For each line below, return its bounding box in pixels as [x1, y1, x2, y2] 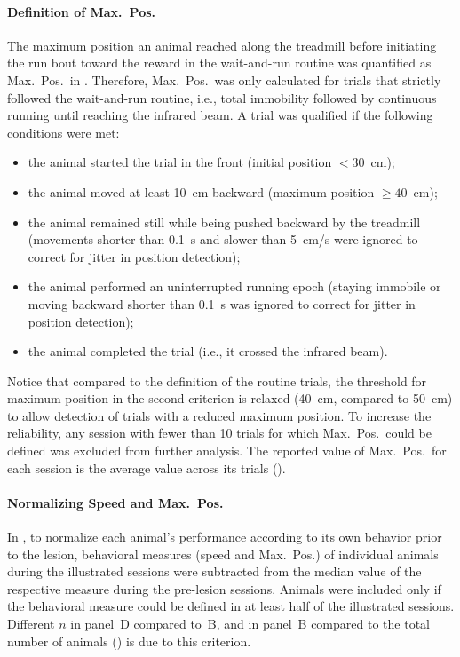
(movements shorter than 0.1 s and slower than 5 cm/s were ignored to [28, 230, 418, 249]
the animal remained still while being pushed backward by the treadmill [28, 212, 421, 231]
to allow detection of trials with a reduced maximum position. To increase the [7, 406, 432, 424]
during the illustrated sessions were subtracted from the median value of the [7, 562, 422, 581]
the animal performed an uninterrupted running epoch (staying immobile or [28, 277, 441, 296]
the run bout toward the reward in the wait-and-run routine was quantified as [7, 53, 432, 72]
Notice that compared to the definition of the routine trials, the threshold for [7, 371, 427, 390]
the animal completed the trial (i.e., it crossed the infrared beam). [28, 342, 388, 360]
